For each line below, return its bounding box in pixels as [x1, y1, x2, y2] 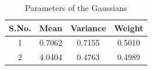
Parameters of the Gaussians [25, 2, 127, 13]
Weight [114, 21, 143, 34]
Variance [70, 21, 107, 34]
